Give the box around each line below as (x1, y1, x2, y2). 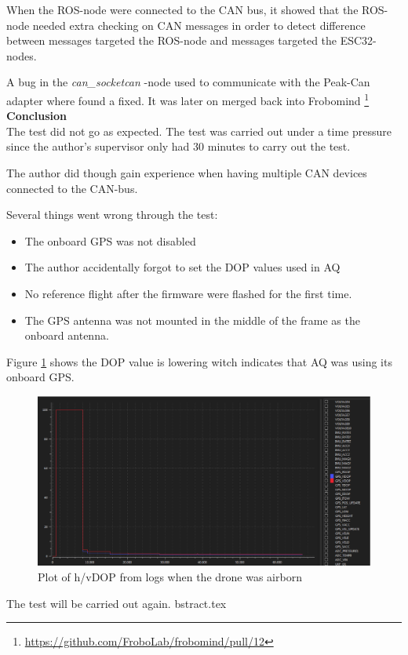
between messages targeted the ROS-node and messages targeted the (6, 32, 337, 49)
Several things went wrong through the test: (6, 206, 218, 223)
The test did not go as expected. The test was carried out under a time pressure (6, 122, 392, 139)
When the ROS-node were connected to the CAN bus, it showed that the (6, 2, 359, 17)
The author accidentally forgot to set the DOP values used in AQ (24, 259, 341, 275)
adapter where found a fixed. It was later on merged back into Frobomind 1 (6, 89, 370, 108)
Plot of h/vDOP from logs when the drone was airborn (38, 569, 302, 585)
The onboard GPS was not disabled (24, 232, 196, 249)
